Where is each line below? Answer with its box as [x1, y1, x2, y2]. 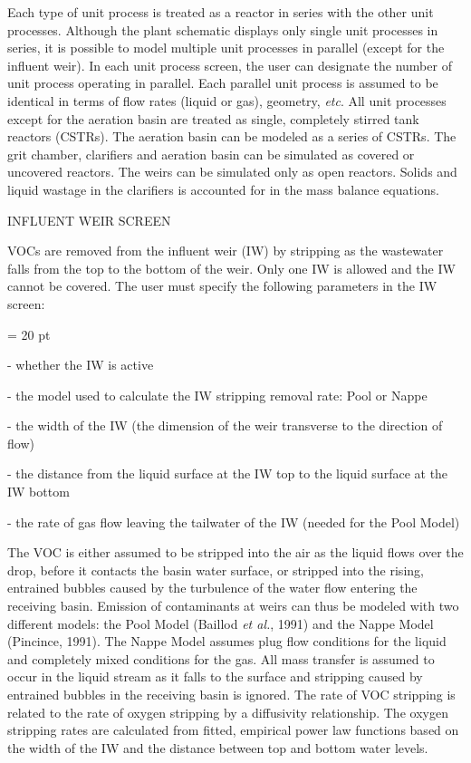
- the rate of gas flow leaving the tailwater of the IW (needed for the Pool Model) [7, 512, 460, 531]
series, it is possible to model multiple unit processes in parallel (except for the [7, 38, 445, 57]
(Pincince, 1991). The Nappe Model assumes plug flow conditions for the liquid [7, 632, 447, 651]
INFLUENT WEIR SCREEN [7, 210, 171, 229]
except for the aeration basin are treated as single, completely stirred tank [7, 109, 419, 128]
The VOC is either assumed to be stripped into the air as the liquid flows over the [7, 543, 464, 562]
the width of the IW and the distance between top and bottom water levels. [7, 738, 428, 757]
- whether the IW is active [7, 355, 154, 374]
